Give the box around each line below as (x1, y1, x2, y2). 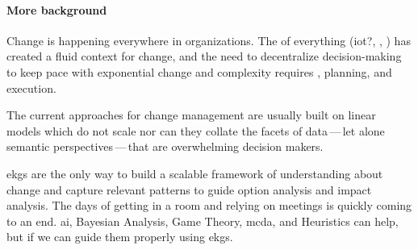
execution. (6, 79, 56, 96)
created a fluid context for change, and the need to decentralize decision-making (6, 48, 402, 65)
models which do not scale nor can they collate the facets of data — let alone (6, 122, 385, 139)
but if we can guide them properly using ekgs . (6, 228, 233, 245)
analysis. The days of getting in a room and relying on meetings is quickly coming (6, 197, 412, 214)
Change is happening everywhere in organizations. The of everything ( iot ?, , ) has (6, 31, 411, 48)
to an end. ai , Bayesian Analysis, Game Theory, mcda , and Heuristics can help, (6, 212, 399, 229)
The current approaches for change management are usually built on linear (6, 106, 376, 123)
